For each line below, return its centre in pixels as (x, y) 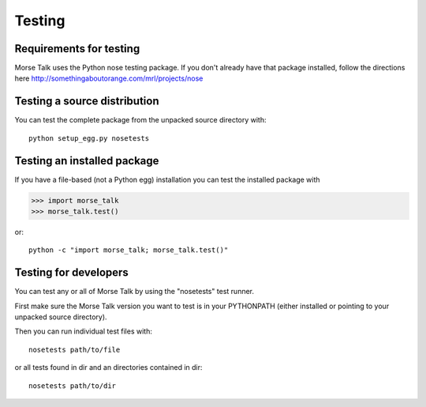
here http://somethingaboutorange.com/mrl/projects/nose (109, 78)
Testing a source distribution (87, 102)
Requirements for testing (77, 49)
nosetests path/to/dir (73, 386)
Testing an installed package (87, 161)
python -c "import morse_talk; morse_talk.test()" (129, 250)
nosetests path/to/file (75, 349)
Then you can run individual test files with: (84, 331)
